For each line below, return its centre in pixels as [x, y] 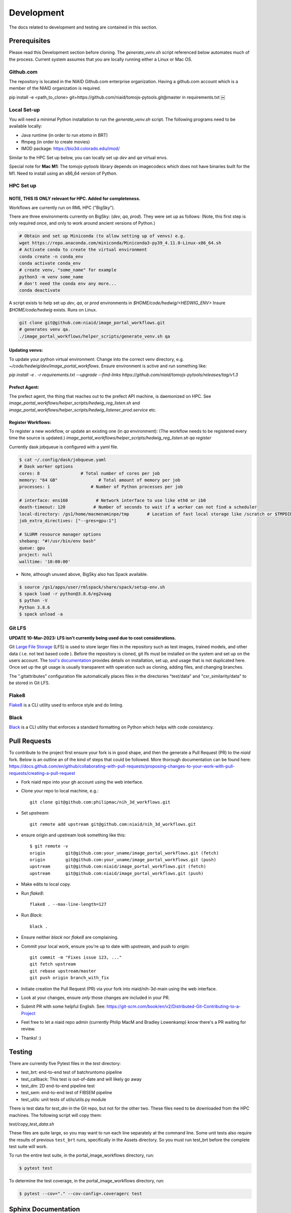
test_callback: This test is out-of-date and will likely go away [81, 1079]
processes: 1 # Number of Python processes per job [101, 487]
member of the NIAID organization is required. [55, 88]
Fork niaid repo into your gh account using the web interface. [82, 782]
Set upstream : [35, 813]
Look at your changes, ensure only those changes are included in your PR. [95, 998]
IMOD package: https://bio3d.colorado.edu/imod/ [70, 148]
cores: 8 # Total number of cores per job [89, 473]
